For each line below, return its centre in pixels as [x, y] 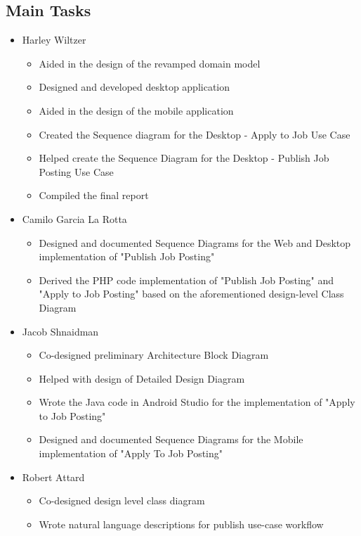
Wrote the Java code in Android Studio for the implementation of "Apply [197, 402]
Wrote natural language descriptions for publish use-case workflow [181, 524]
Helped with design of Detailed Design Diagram [142, 378]
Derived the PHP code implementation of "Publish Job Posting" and [186, 280]
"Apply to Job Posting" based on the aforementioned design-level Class [191, 294]
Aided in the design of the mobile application [136, 110]
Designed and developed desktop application [134, 87]
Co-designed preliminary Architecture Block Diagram [154, 355]
